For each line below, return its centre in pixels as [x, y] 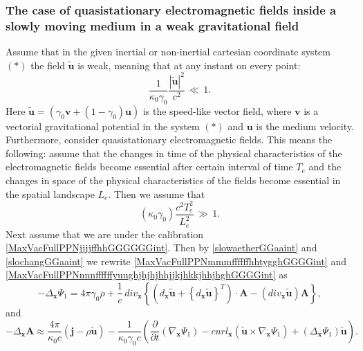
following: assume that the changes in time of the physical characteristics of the [174, 153]
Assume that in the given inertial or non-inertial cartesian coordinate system [168, 52]
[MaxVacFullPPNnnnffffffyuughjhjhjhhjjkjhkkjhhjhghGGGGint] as [147, 274]
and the [325, 166]
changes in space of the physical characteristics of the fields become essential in [173, 180]
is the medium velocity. [305, 126]
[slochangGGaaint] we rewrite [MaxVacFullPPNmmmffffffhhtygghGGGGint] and [176, 261]
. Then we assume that [157, 193]
